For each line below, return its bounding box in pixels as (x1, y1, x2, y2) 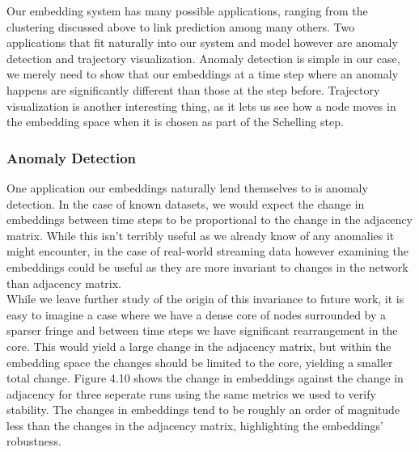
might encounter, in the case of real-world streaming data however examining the (6, 243, 408, 260)
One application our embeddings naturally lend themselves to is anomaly (6, 179, 368, 196)
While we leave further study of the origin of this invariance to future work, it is (6, 290, 404, 307)
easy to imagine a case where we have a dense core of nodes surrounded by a (6, 306, 387, 323)
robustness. (6, 433, 61, 450)
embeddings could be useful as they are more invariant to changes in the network (6, 258, 408, 275)
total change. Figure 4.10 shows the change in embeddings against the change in (6, 370, 404, 387)
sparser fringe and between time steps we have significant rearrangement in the (6, 322, 398, 339)
